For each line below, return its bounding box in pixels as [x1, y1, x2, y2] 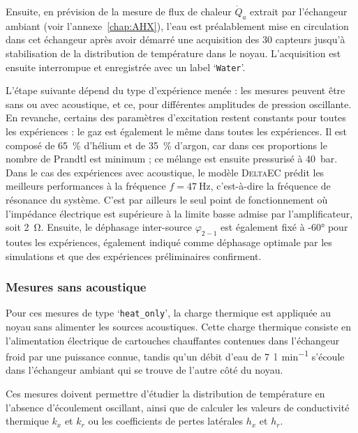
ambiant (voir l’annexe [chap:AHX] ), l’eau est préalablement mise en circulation [6, 18, 349, 33]
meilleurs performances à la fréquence [6, 178, 166, 193]
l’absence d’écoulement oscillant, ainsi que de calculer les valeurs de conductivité [6, 400, 350, 414]
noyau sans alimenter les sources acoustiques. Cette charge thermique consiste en [6, 319, 352, 334]
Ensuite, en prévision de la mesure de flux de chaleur [6, 4, 232, 18]
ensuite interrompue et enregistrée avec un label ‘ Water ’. [6, 59, 246, 74]
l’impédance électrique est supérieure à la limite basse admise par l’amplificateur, [6, 206, 353, 220]
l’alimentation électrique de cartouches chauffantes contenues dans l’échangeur [6, 333, 340, 347]
